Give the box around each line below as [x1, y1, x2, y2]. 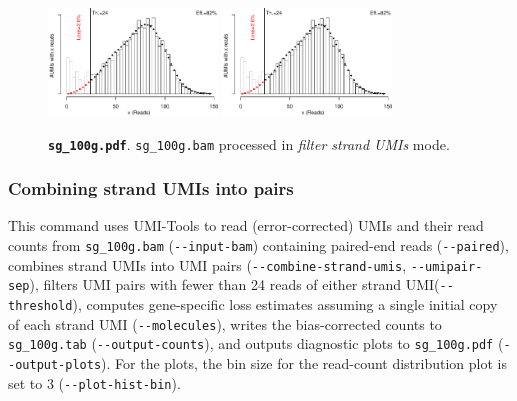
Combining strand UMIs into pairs [8, 176, 294, 201]
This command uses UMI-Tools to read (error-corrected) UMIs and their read [8, 215, 484, 236]
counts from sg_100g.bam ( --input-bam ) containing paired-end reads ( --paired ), [8, 234, 509, 255]
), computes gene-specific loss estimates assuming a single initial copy [72, 293, 498, 314]
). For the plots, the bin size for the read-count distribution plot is [101, 352, 507, 373]
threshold [8, 298, 73, 313]
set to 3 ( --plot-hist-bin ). [8, 372, 181, 393]
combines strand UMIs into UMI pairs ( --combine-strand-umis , [8, 254, 407, 275]
